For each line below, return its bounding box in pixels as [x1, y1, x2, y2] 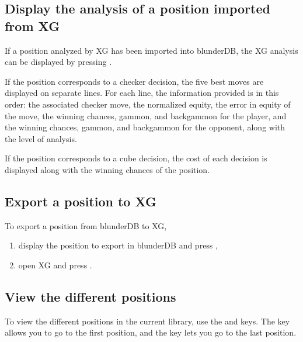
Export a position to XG [5, 192, 157, 210]
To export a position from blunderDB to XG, [5, 219, 167, 232]
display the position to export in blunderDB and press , [18, 239, 218, 251]
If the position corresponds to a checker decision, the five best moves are [5, 75, 264, 87]
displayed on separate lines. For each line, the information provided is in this [5, 87, 279, 99]
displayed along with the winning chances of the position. [5, 163, 210, 175]
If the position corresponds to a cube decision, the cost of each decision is [5, 152, 267, 164]
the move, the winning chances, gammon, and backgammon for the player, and [5, 109, 287, 122]
